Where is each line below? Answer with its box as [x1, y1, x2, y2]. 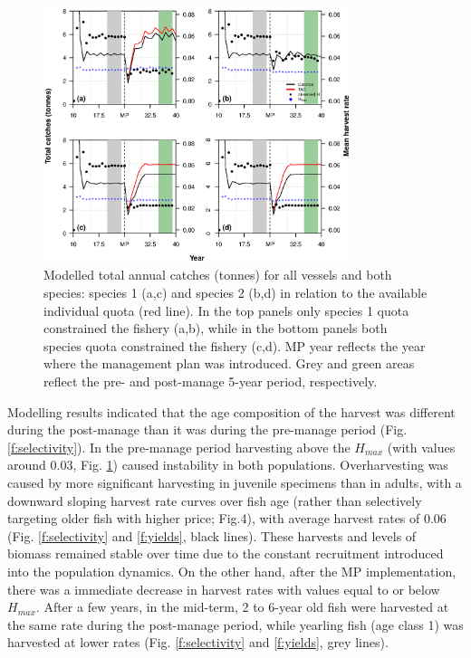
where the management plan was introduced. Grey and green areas [43, 354, 415, 373]
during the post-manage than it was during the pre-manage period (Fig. [7, 420, 408, 439]
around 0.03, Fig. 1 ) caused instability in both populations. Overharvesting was [7, 455, 448, 474]
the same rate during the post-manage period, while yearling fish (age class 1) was [7, 615, 464, 634]
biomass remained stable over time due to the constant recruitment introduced [7, 544, 444, 563]
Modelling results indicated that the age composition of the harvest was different [7, 402, 456, 421]
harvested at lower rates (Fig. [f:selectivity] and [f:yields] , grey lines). [7, 633, 389, 652]
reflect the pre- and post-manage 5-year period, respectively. [43, 371, 378, 390]
